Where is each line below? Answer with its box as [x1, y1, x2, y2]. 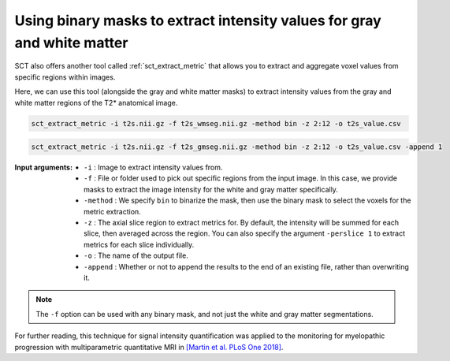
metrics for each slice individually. [84, 240, 195, 249]
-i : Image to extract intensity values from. [84, 162, 223, 173]
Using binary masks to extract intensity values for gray [14, 12, 381, 29]
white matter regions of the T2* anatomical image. [14, 98, 178, 107]
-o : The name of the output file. [84, 251, 188, 260]
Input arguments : [14, 162, 73, 173]
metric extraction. [84, 207, 141, 216]
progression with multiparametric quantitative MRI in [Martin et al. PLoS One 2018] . [14, 342, 284, 352]
